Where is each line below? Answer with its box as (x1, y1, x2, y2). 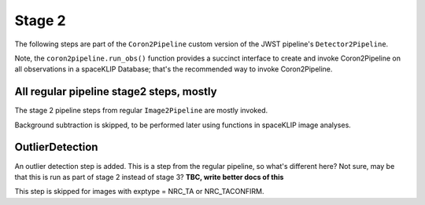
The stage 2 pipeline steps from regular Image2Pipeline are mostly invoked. (14, 106, 268, 115)
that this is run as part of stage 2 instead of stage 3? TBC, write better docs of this (14, 172, 284, 181)
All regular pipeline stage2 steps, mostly (14, 85, 217, 98)
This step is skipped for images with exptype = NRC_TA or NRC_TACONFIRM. (14, 187, 264, 196)
